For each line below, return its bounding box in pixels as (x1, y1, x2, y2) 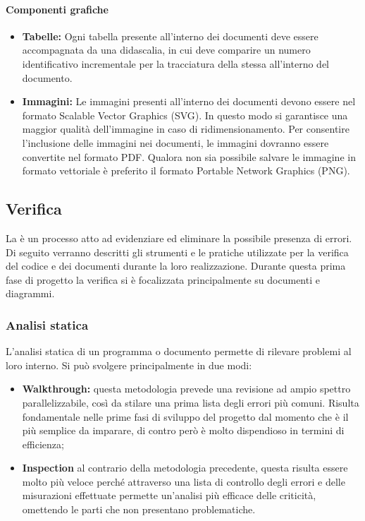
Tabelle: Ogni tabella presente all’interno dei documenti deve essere (22, 28, 318, 43)
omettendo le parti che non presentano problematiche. (22, 502, 256, 517)
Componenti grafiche (6, 1, 109, 16)
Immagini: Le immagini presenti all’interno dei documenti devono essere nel (22, 94, 356, 109)
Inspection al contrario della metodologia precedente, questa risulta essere (22, 460, 348, 475)
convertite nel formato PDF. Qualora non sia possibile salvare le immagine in (22, 149, 356, 164)
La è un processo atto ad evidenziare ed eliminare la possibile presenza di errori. (6, 230, 352, 245)
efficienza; (22, 436, 64, 451)
